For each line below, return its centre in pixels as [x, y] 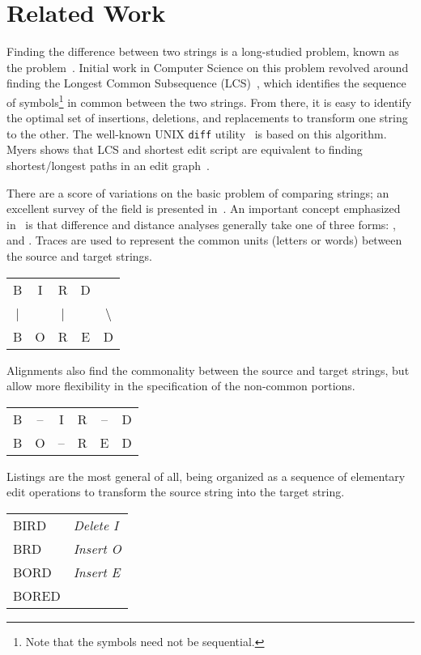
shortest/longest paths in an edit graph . [108, 165]
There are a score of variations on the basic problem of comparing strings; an [198, 192]
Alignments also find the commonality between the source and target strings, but [208, 370]
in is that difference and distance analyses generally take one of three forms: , [201, 224]
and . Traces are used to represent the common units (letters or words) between [204, 240]
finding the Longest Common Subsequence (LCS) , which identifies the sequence [206, 83]
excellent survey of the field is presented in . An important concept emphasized [204, 208]
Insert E [97, 572]
